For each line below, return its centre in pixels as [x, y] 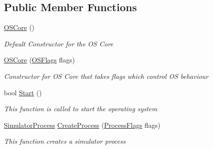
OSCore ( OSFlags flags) [40, 60]
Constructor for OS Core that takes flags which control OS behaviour [106, 76]
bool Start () [23, 92]
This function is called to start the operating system [81, 109]
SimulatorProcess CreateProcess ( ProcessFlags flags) [82, 125]
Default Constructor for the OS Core [59, 43]
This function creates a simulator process [65, 141]
